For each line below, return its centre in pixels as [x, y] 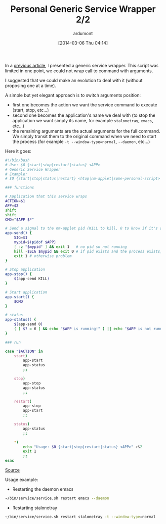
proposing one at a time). [31, 86]
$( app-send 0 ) [28, 324]
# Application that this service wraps [46, 196]
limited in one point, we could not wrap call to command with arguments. [79, 71]
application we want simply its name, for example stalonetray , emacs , [83, 120]
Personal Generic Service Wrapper [83, 9]
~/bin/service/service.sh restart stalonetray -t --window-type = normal [80, 517]
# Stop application [25, 270]
